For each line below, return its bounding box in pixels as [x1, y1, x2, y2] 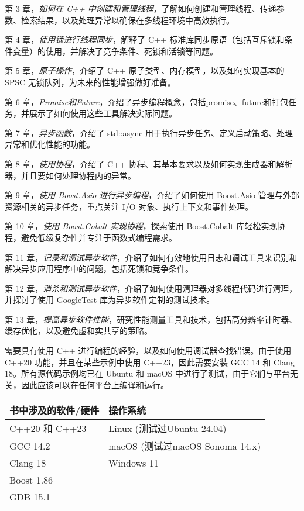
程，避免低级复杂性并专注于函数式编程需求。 [5, 231, 177, 243]
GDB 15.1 [9, 490, 50, 504]
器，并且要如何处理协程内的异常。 [5, 169, 136, 181]
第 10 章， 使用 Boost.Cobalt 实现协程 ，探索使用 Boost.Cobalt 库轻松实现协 [5, 220, 286, 232]
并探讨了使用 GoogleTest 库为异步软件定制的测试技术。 [5, 294, 214, 306]
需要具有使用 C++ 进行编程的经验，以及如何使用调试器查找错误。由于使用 [5, 344, 292, 357]
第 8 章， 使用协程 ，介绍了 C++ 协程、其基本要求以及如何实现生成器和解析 [5, 157, 293, 170]
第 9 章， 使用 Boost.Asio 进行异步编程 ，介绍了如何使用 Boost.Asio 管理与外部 [5, 189, 299, 201]
